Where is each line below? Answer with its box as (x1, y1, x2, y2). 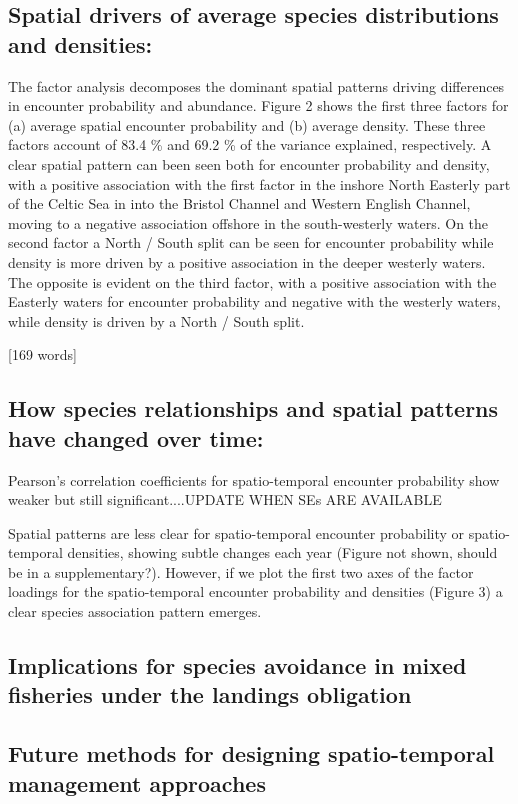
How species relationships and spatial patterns (8, 393, 499, 424)
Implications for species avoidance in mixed (8, 650, 467, 681)
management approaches (8, 767, 266, 798)
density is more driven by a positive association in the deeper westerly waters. (8, 251, 486, 272)
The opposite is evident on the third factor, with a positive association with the (8, 271, 497, 292)
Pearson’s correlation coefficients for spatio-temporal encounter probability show (8, 469, 500, 490)
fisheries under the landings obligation (8, 679, 412, 710)
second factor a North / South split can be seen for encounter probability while (8, 232, 494, 253)
